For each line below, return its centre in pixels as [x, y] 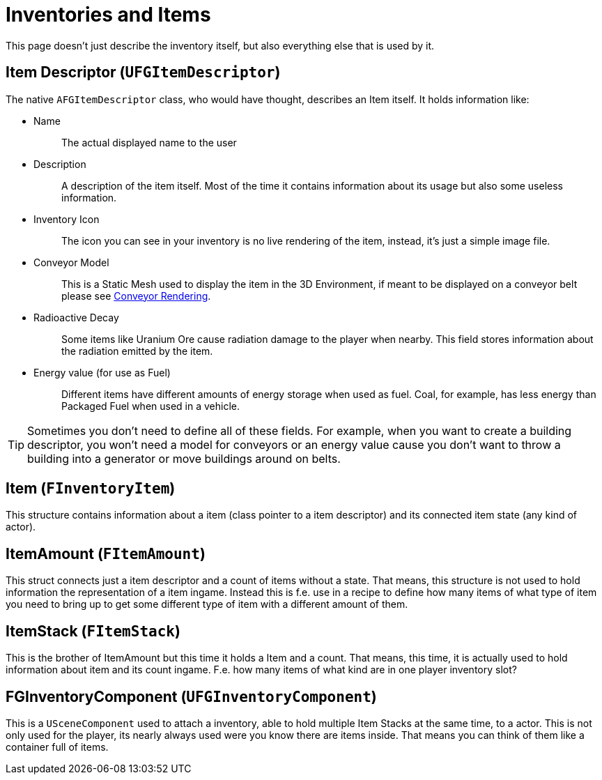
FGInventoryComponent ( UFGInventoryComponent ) [191, 696]
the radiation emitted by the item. [137, 351]
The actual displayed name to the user [149, 142]
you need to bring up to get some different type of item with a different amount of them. [207, 604]
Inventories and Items [108, 15]
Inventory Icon [67, 219]
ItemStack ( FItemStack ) [93, 631]
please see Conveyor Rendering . [136, 296]
